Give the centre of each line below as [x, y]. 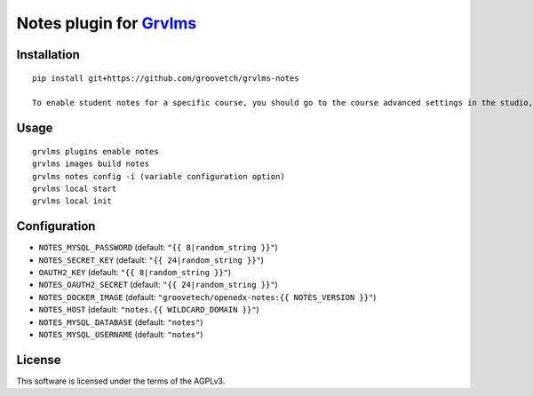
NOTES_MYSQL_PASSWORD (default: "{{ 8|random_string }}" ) [159, 248]
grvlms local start [75, 188]
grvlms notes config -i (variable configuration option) [159, 176]
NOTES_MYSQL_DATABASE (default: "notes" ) [121, 322]
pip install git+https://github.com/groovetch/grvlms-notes [166, 78]
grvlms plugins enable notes [95, 151]
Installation [48, 55]
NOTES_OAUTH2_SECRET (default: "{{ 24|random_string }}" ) [159, 285]
